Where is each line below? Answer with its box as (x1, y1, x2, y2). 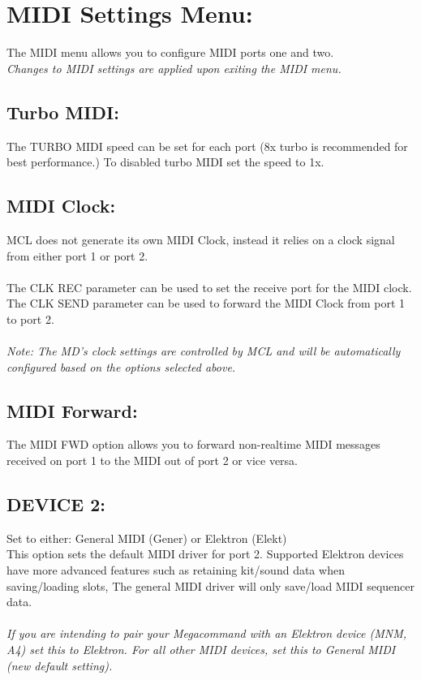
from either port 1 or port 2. (6, 247, 148, 264)
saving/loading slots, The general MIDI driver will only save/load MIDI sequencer (6, 577, 415, 594)
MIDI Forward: (6, 398, 138, 423)
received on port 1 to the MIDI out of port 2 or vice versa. (6, 452, 299, 469)
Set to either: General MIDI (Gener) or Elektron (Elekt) (6, 529, 287, 546)
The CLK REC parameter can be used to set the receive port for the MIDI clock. (6, 278, 412, 295)
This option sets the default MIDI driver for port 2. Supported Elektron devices (6, 545, 404, 562)
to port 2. (6, 310, 54, 327)
